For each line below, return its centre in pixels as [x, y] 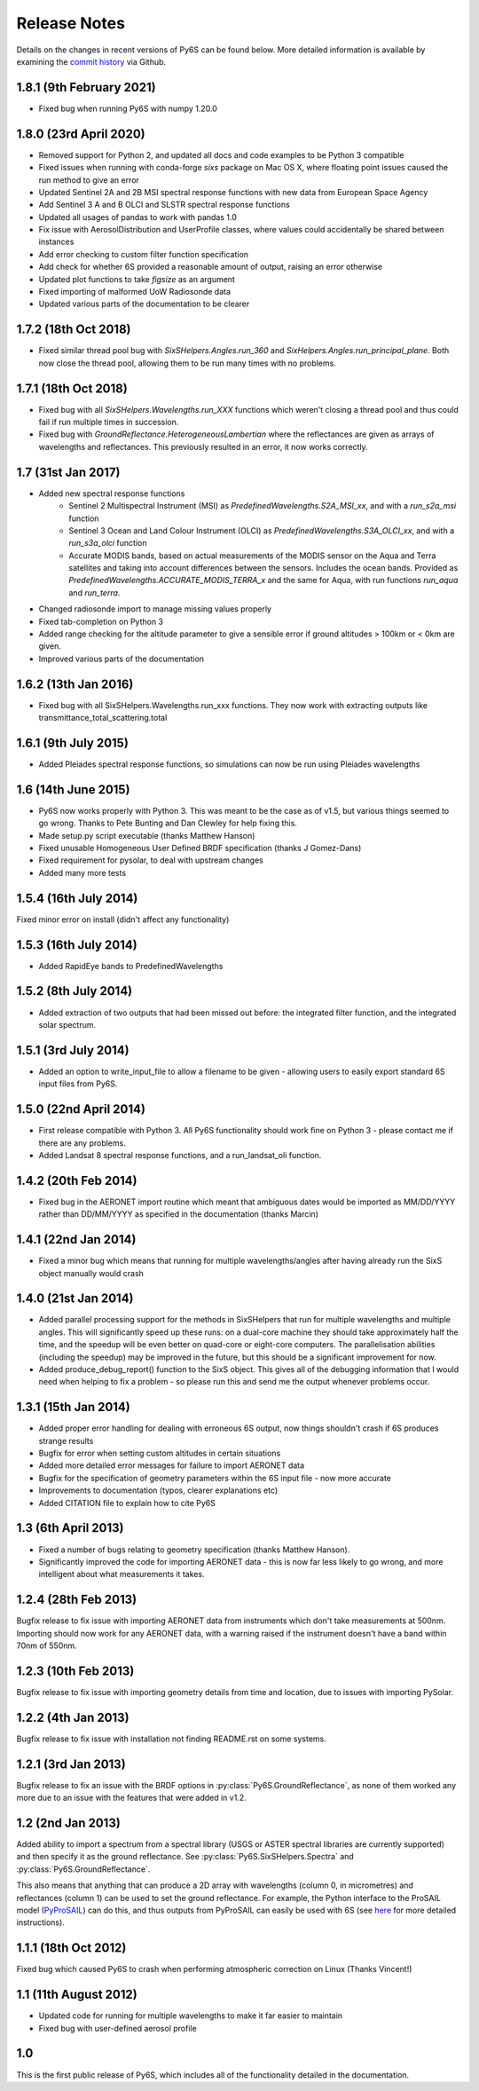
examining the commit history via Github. [91, 61]
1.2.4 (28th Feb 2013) [77, 1600]
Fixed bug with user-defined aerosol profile [118, 2028]
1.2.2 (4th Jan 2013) [73, 1717]
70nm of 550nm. [47, 1645]
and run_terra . [94, 592]
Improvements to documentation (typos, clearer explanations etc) [158, 1490]
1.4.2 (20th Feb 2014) [77, 1180]
